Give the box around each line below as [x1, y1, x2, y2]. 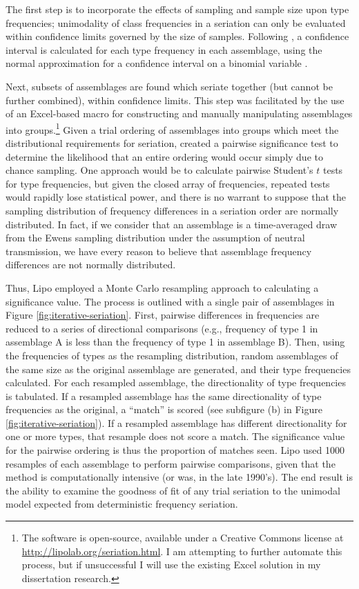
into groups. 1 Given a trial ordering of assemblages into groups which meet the [6, 120, 339, 137]
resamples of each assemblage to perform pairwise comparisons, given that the [6, 456, 336, 470]
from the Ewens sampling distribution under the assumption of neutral [6, 230, 305, 245]
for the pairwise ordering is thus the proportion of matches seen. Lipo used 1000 [6, 443, 345, 457]
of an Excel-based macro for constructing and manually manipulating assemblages [6, 106, 353, 121]
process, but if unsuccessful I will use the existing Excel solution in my [21, 557, 321, 572]
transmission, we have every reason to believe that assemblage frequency [6, 243, 312, 258]
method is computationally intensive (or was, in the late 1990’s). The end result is [6, 470, 353, 484]
